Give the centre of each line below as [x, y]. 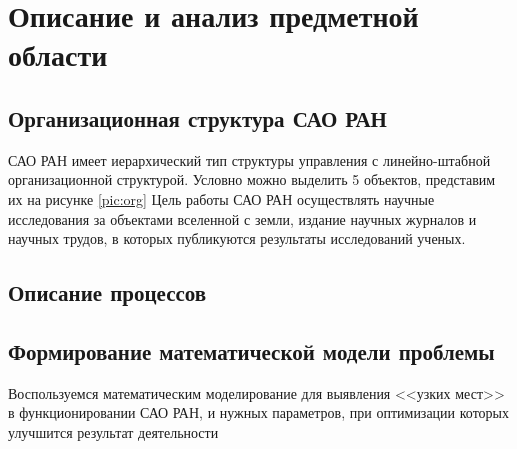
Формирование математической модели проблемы [251, 350]
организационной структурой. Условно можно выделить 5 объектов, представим [252, 179]
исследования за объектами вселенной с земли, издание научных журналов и [242, 218]
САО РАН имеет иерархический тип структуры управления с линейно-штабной [249, 159]
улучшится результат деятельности [113, 431]
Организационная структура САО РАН [197, 117]
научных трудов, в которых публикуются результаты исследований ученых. [237, 238]
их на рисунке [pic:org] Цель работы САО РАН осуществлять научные [221, 198]
